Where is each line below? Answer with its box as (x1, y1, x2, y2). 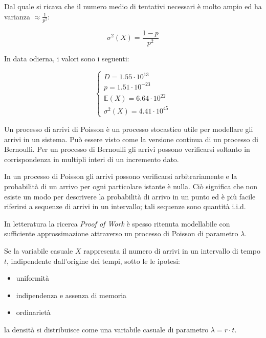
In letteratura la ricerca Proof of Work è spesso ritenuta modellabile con (4, 218, 230, 229)
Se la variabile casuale (4, 245, 73, 256)
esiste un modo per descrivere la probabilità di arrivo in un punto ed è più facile (4, 191, 256, 201)
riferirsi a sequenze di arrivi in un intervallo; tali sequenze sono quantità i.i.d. (4, 201, 246, 212)
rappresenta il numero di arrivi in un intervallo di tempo (83, 245, 260, 256)
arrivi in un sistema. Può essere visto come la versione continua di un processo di (4, 133, 258, 144)
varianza (4, 11, 30, 21)
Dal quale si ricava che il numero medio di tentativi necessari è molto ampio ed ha (4, 1, 262, 11)
